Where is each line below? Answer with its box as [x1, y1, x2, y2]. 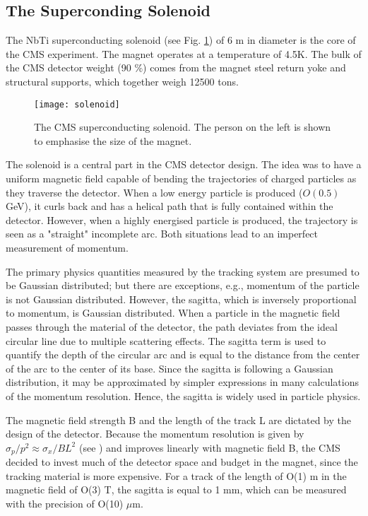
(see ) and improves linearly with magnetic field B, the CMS [78, 440, 340, 455]
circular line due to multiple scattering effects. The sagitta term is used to [6, 333, 326, 348]
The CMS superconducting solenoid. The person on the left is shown [34, 119, 331, 134]
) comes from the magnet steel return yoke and [143, 60, 346, 75]
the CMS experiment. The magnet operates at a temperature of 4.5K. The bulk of [6, 46, 362, 61]
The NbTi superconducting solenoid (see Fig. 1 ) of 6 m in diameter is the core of [6, 33, 356, 47]
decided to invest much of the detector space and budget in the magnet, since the [6, 455, 358, 469]
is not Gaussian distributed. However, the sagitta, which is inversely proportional [6, 291, 357, 306]
